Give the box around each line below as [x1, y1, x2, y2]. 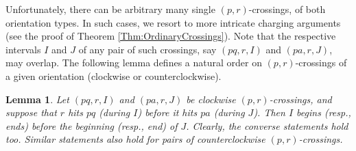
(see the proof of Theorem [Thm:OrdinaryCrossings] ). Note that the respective [5, 29, 336, 43]
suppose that [5, 105, 57, 120]
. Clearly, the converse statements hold [186, 118, 348, 133]
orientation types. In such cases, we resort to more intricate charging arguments [5, 15, 341, 29]
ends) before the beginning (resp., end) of [5, 118, 178, 133]
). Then [253, 105, 285, 120]
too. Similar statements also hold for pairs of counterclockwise [5, 132, 265, 146]
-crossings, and [269, 92, 332, 106]
